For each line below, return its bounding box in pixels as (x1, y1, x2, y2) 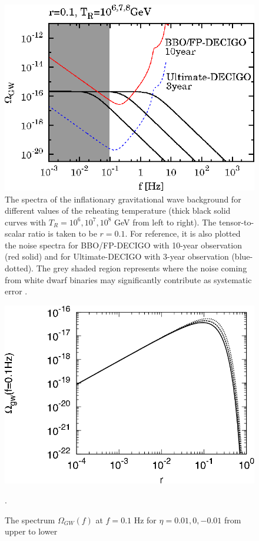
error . (5, 285, 28, 297)
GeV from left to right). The (114, 215, 217, 228)
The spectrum (5, 513, 55, 526)
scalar (5, 227, 26, 240)
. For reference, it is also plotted (125, 227, 241, 240)
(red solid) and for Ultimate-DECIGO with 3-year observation (5, 250, 229, 263)
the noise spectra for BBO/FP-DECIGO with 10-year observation (5, 238, 242, 251)
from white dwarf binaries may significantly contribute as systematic (5, 273, 252, 286)
